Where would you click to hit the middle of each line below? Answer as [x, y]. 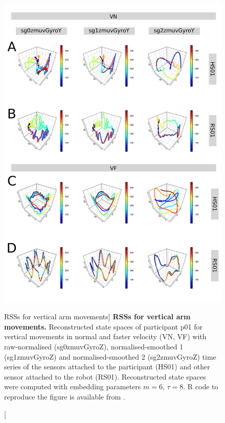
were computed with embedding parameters [73, 386]
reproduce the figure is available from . [65, 396]
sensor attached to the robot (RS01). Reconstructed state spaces [105, 376]
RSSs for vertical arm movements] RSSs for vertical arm [97, 316]
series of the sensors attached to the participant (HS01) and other [107, 367]
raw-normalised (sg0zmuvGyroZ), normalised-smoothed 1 [94, 346]
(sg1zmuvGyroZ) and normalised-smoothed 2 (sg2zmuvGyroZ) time [110, 356]
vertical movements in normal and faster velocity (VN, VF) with [105, 336]
